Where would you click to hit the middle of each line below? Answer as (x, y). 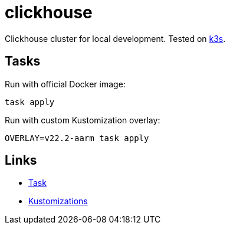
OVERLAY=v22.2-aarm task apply (77, 138)
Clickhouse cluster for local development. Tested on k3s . (115, 38)
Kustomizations (58, 201)
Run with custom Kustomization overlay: (83, 120)
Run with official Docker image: (65, 84)
